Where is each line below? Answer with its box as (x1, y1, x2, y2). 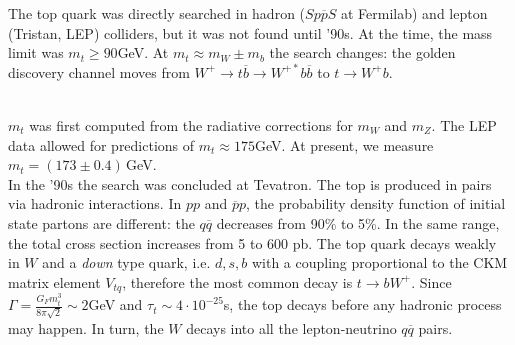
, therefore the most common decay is (122, 271, 353, 292)
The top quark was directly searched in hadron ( (8, 3, 306, 23)
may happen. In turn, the (8, 317, 164, 338)
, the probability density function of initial (246, 193, 506, 214)
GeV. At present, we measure (254, 134, 434, 155)
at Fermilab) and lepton (340, 3, 488, 23)
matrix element (8, 271, 101, 292)
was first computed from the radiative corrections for (29, 114, 353, 135)
